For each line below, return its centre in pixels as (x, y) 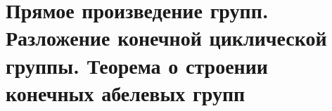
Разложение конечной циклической (166, 38)
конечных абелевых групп (126, 92)
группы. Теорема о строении (137, 65)
